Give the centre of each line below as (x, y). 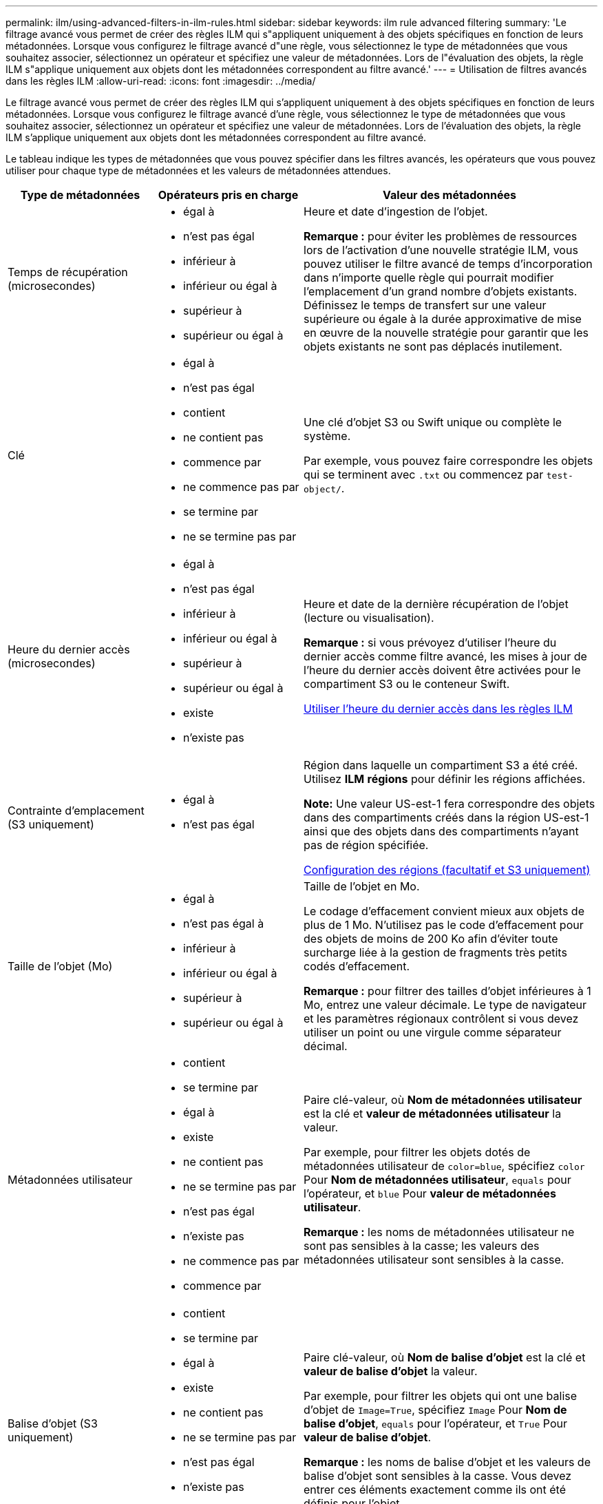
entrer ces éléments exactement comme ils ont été (435, 1490)
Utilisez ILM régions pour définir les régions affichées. (445, 779)
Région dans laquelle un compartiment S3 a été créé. (441, 765)
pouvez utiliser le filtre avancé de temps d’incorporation (448, 264)
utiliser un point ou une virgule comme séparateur (433, 1032)
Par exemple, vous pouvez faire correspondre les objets (448, 461)
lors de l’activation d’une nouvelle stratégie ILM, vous (441, 250)
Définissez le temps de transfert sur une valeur (425, 305)
